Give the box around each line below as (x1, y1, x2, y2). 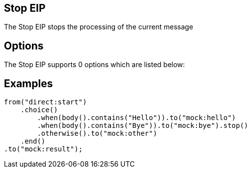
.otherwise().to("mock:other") (37, 129, 157, 138)
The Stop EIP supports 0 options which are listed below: (4, 60, 185, 69)
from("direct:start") (4, 98, 87, 106)
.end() (20, 137, 46, 146)
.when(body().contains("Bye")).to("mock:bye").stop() (37, 122, 249, 130)
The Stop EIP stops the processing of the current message (4, 23, 194, 31)
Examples (4, 77, 53, 90)
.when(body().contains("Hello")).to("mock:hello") (37, 114, 236, 122)
